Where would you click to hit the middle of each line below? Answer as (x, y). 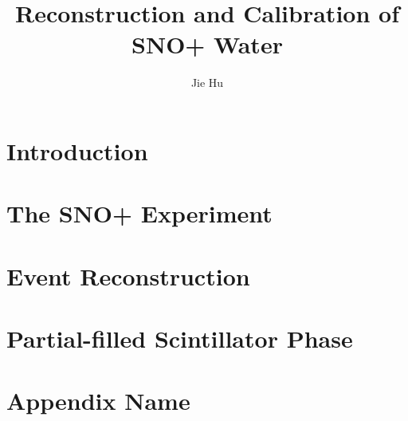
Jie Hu (207, 83)
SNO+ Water (207, 44)
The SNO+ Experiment (139, 213)
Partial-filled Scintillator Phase (180, 338)
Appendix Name (98, 401)
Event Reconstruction (128, 275)
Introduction (77, 150)
